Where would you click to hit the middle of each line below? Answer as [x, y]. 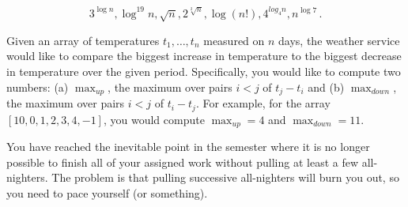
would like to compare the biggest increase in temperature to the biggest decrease [204, 56]
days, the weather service [339, 40]
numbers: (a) [38, 87]
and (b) [326, 87]
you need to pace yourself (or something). [107, 192]
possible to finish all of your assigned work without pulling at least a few [183, 162]
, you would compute [154, 119]
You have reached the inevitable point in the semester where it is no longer [188, 147]
